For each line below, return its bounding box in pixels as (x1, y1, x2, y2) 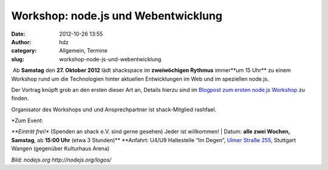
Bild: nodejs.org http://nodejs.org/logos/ (11, 156, 112, 163)
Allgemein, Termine (59, 47, 108, 54)
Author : (11, 38, 32, 45)
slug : (11, 55, 24, 63)
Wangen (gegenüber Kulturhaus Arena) (11, 145, 110, 152)
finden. (11, 94, 29, 102)
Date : (11, 30, 26, 38)
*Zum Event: (11, 117, 44, 124)
